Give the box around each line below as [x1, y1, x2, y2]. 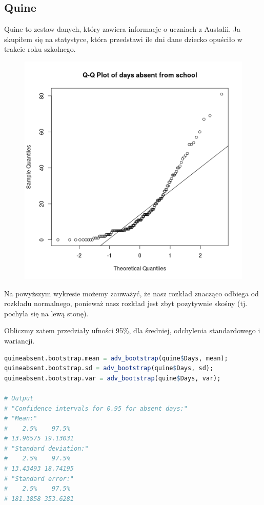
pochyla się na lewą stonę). [4, 308, 89, 318]
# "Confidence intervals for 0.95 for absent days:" [4, 405, 188, 412]
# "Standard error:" [4, 475, 74, 482]
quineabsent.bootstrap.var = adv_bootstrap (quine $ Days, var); [4, 374, 221, 382]
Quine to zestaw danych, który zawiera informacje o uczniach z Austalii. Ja [4, 24, 240, 34]
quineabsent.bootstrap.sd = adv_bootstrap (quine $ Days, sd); [4, 365, 214, 372]
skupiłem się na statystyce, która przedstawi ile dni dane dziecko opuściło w [4, 33, 242, 44]
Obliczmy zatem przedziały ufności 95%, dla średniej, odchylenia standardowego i [4, 325, 260, 336]
